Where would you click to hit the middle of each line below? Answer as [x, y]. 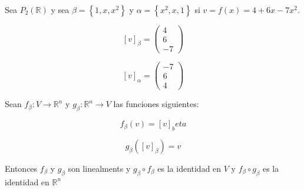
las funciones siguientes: [156, 104]
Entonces [21, 168]
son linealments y [99, 168]
